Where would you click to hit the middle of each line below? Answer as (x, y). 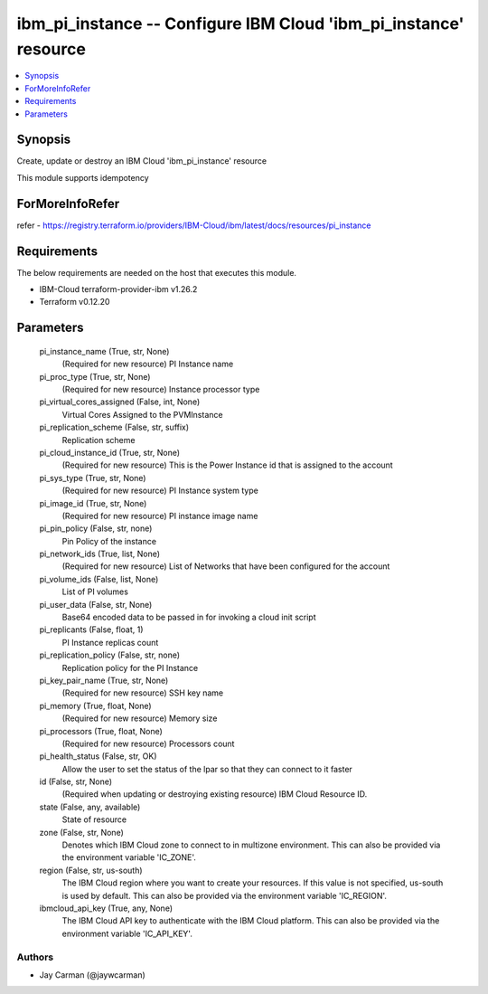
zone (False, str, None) (81, 832)
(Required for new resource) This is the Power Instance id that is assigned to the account (227, 465)
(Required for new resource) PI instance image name (160, 516)
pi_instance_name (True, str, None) (104, 351)
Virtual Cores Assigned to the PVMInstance (142, 414)
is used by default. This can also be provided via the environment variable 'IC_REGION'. (225, 895)
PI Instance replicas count (110, 642)
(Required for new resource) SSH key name (143, 693)
